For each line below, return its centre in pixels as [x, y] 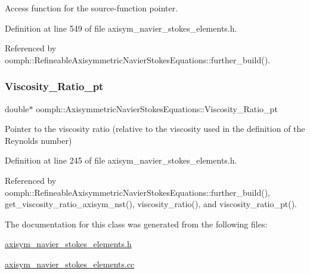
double [17, 108]
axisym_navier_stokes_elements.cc [70, 264]
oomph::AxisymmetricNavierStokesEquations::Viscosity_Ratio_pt [157, 108]
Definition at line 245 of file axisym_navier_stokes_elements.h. [121, 160]
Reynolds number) [38, 140]
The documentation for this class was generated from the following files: [136, 224]
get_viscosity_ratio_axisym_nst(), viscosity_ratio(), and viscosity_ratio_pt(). [151, 204]
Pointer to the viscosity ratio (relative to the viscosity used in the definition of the [155, 129]
